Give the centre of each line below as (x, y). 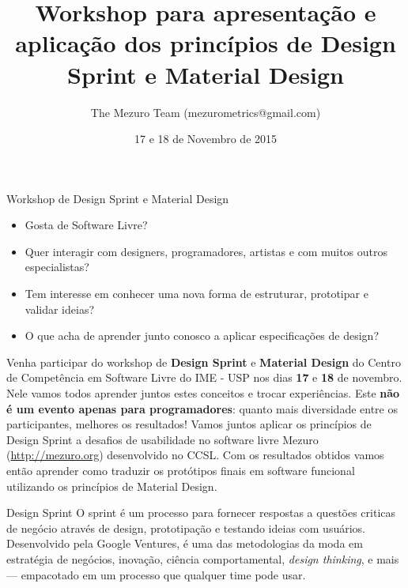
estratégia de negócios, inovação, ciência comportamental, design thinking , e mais (203, 558)
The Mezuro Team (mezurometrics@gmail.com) (206, 112)
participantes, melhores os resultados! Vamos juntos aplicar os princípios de (189, 424)
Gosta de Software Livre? (86, 225)
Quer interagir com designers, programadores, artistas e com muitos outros (206, 251)
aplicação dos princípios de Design (206, 43)
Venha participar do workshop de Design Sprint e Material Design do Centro (204, 362)
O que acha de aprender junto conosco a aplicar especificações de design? (202, 335)
